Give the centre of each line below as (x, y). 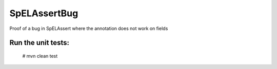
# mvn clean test (40, 56)
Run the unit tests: (39, 43)
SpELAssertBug (44, 13)
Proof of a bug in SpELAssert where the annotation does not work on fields (89, 28)
